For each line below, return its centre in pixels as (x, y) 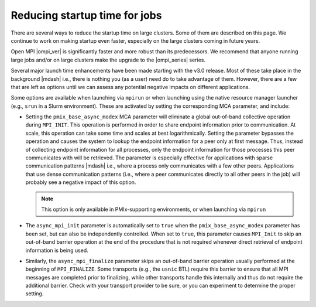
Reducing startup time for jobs (86, 15)
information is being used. (57, 250)
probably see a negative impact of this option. (81, 182)
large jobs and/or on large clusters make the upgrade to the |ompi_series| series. (108, 60)
